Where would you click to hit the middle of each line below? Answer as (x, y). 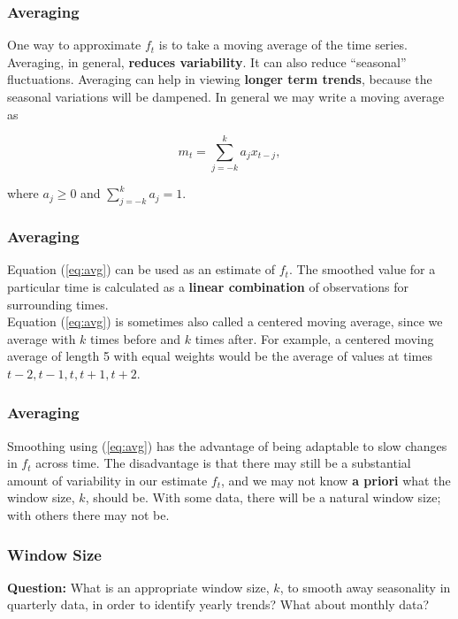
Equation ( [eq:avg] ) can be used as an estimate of (141, 269)
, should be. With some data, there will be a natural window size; (263, 497)
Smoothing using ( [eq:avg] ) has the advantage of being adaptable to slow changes (227, 445)
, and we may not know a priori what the (336, 480)
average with (42, 338)
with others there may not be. (88, 515)
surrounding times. (58, 304)
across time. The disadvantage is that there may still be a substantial (223, 463)
